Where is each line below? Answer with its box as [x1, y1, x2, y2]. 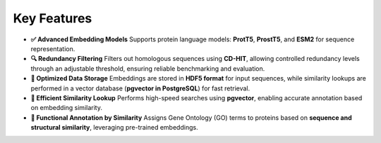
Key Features [13, 11, 92, 26]
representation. [30, 44, 75, 53]
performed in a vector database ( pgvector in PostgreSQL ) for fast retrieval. [30, 84, 250, 93]
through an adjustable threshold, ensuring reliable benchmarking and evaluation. [30, 64, 265, 73]
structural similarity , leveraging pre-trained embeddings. [30, 123, 198, 132]
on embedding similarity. [30, 104, 102, 112]
